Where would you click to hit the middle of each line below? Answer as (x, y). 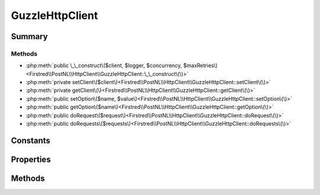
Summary (29, 36)
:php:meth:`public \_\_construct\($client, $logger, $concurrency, (104, 66)
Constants (31, 140)
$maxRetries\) (201, 66)
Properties (31, 159)
